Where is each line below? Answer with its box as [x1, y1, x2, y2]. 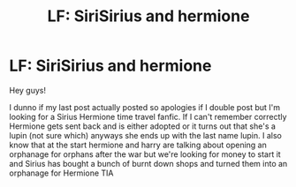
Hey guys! [9, 85, 47, 95]
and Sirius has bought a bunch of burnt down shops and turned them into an [9, 158, 288, 168]
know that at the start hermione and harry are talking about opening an [9, 139, 267, 150]
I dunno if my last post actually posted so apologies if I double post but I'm [9, 101, 281, 112]
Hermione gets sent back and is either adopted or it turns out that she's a [9, 121, 277, 131]
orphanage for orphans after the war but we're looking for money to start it [9, 148, 281, 160]
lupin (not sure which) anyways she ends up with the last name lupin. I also [9, 130, 283, 140]
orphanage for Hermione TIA [9, 168, 114, 178]
